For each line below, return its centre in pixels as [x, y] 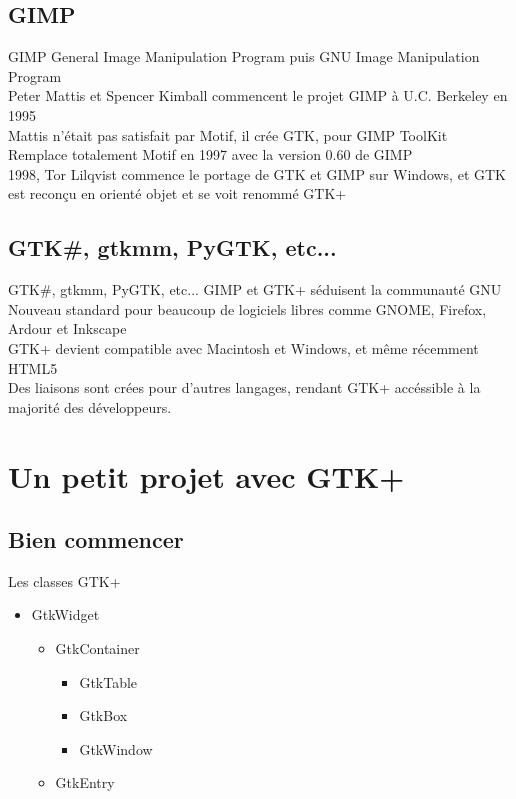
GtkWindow [116, 748]
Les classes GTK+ [64, 580]
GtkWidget [65, 614]
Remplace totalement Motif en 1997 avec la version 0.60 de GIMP [210, 154]
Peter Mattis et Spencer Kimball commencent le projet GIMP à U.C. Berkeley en [258, 95]
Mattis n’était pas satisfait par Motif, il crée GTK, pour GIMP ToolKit [228, 134]
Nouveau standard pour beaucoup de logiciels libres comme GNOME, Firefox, [247, 308]
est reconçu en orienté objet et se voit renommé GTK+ [177, 193]
